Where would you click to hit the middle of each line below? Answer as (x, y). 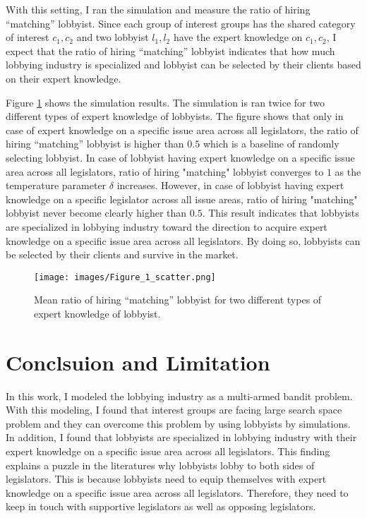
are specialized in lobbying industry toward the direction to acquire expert (167, 226)
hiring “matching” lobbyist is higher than (95, 144)
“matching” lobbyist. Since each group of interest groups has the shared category (181, 23)
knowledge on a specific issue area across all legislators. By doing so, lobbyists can (183, 240)
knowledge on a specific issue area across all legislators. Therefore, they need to (177, 492)
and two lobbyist (113, 37)
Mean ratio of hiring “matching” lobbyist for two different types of (178, 300)
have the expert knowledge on (238, 37)
